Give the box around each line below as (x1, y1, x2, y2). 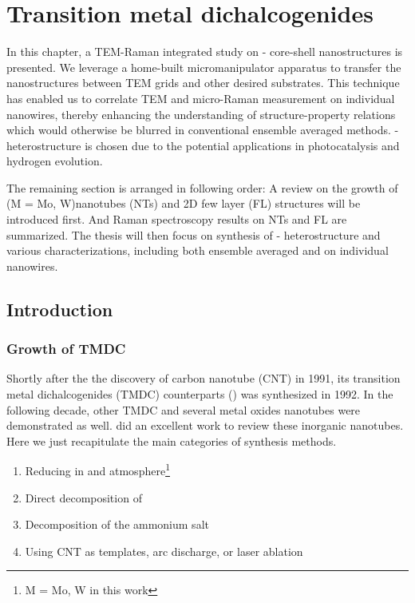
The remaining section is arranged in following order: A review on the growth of (6, 179, 398, 196)
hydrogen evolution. (6, 153, 103, 169)
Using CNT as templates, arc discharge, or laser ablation (25, 542, 303, 559)
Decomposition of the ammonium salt (25, 516, 209, 533)
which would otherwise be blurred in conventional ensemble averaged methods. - (6, 121, 399, 138)
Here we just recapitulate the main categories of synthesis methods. (6, 432, 337, 449)
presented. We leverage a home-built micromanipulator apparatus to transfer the (6, 58, 401, 75)
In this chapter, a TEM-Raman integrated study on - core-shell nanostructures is (6, 43, 403, 60)
